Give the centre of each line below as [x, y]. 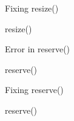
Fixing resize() [32, 8]
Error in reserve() [38, 49]
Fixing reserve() [34, 90]
